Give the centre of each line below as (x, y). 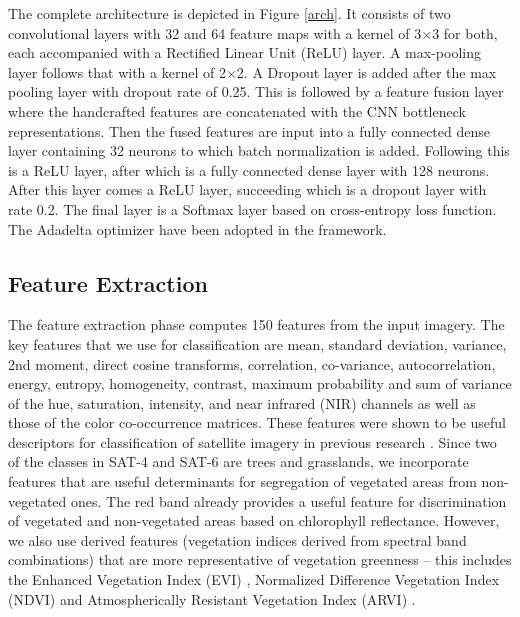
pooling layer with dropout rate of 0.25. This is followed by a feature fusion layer (256, 91)
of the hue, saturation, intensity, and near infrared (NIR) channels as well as (242, 402)
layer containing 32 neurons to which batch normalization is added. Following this (259, 150)
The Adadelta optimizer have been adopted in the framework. (197, 228)
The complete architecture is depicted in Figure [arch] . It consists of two (229, 13)
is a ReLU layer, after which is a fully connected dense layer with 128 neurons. (249, 169)
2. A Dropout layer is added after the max (366, 71)
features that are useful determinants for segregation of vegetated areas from (242, 481)
